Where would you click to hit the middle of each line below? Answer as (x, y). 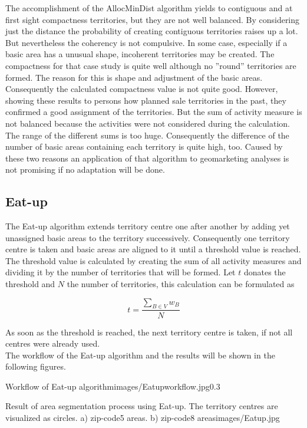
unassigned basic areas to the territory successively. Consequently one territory (148, 237)
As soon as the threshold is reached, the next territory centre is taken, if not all (149, 332)
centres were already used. (53, 343)
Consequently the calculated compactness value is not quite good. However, (142, 89)
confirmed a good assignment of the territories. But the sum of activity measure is (154, 112)
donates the (265, 272)
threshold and (30, 284)
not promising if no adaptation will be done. (85, 169)
